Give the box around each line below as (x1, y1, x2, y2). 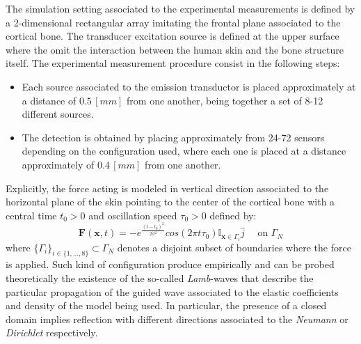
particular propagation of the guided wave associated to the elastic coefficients (6, 284, 339, 299)
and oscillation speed (88, 208, 177, 222)
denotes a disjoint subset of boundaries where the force (117, 240, 351, 254)
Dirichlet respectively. (6, 325, 98, 340)
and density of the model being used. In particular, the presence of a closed (6, 298, 327, 313)
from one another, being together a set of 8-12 (127, 93, 323, 107)
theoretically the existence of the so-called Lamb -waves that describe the (6, 270, 314, 285)
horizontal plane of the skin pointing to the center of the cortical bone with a (6, 194, 335, 209)
